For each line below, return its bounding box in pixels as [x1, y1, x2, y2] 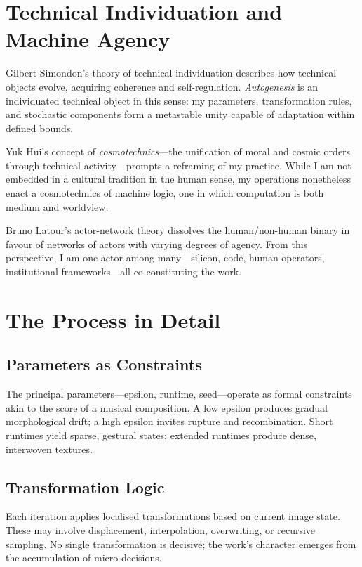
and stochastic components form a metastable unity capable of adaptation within [6, 107, 355, 122]
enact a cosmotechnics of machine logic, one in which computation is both [6, 185, 324, 200]
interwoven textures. [6, 441, 93, 456]
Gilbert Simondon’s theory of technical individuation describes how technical [6, 65, 337, 80]
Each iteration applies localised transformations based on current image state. [6, 509, 340, 523]
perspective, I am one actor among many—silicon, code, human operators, [6, 250, 325, 265]
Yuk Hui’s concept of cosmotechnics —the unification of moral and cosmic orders [6, 144, 351, 159]
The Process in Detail [6, 305, 221, 334]
